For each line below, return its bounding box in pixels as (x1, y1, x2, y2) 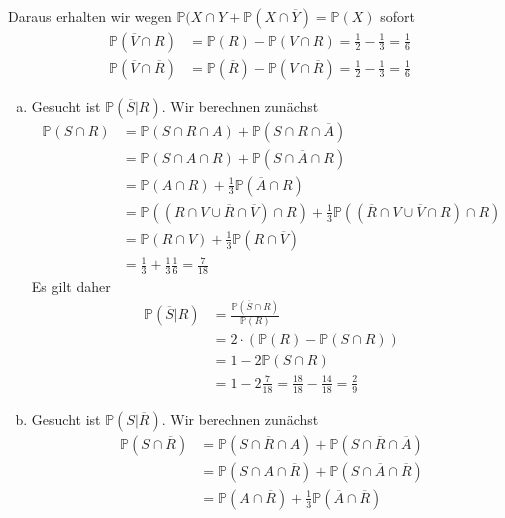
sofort (380, 5, 416, 26)
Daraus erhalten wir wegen (8, 5, 172, 26)
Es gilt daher (31, 276, 111, 297)
